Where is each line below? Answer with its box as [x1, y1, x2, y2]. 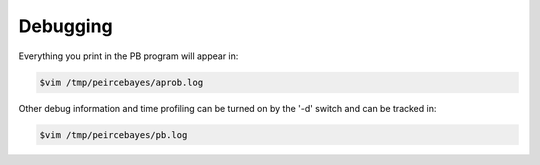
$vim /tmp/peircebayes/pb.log [39, 129, 188, 140]
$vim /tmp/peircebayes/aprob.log [39, 76, 204, 88]
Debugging [18, 15, 114, 37]
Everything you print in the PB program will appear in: [18, 50, 239, 62]
